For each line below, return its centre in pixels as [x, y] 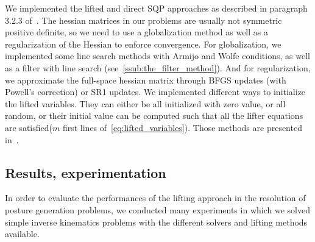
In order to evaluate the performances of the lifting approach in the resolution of [155, 198]
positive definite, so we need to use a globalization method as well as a [136, 32]
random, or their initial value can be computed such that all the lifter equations [154, 116]
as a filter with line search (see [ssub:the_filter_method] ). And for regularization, [158, 67]
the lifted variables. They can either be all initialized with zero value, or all [145, 103]
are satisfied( [29, 127]
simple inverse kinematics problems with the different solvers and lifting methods [156, 222]
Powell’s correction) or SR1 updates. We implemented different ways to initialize [155, 92]
